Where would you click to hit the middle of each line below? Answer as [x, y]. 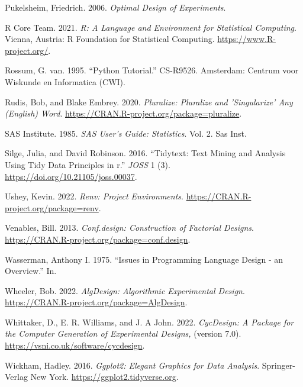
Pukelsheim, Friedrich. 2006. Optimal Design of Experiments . [115, 7]
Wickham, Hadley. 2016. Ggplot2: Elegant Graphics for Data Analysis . [132, 365]
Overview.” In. [31, 271]
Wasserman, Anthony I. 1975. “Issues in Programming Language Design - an [144, 259]
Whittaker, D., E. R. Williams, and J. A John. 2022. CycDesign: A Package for [149, 322]
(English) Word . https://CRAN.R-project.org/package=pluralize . [123, 113]
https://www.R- [246, 39]
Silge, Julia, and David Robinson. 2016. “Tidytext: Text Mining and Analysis [145, 153]
